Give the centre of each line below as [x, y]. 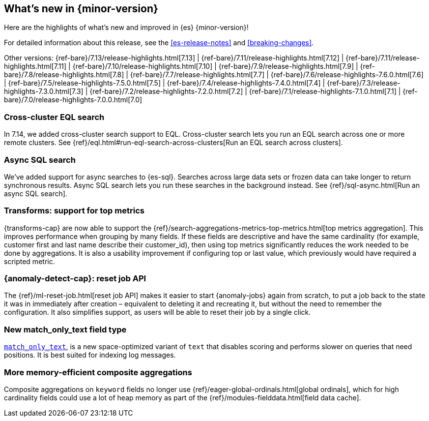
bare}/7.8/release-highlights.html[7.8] [64, 75]
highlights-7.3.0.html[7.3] [44, 91]
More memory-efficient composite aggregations [98, 372]
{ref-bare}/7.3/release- [364, 83]
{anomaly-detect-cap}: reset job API [75, 279]
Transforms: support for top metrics [74, 211]
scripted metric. [29, 261]
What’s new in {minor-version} [81, 9]
